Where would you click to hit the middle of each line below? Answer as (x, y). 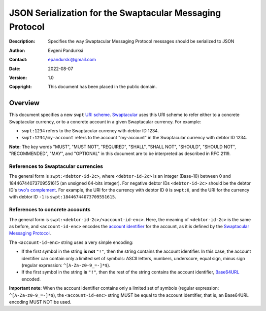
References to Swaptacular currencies (56, 166)
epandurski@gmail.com (72, 60)
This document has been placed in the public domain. (102, 87)
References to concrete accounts (50, 210)
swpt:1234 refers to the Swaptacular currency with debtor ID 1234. (90, 130)
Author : (17, 50)
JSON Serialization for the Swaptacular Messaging (115, 13)
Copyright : (20, 87)
